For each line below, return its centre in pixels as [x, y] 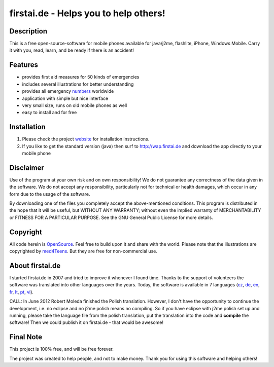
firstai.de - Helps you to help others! [87, 13]
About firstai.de [35, 265]
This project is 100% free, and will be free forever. [62, 349]
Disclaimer [27, 168]
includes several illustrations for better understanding [78, 84]
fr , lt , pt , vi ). [22, 292]
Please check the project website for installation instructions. [86, 139]
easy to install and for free [49, 113]
